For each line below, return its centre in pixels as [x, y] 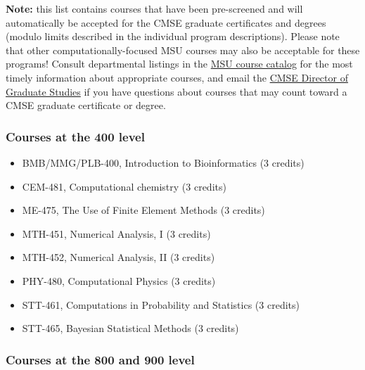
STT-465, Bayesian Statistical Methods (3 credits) [130, 328]
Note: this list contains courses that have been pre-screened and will [154, 8]
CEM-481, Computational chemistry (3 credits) [124, 186]
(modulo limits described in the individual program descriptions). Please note [173, 36]
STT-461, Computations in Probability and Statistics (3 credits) [161, 304]
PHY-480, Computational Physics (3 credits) [119, 280]
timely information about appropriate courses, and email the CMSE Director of [177, 77]
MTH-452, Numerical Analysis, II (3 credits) [119, 257]
